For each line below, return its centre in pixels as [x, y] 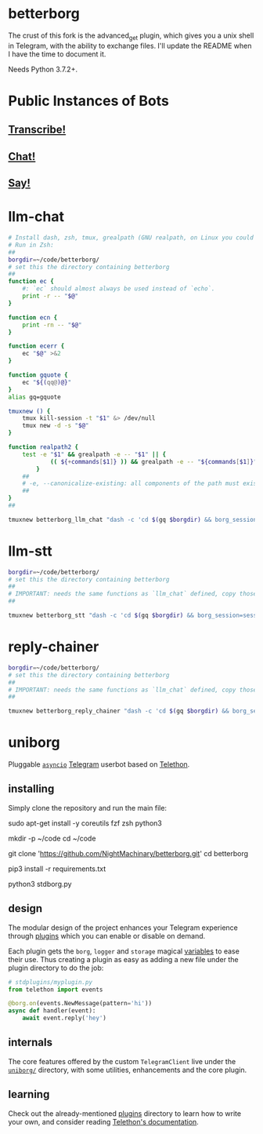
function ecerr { [36, 346]
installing [31, 789]
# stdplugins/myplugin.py [50, 982]
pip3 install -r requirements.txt [57, 869]
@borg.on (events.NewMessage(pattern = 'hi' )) [80, 1004]
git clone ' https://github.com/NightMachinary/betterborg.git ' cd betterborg [128, 853]
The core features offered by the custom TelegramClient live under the [122, 1061]
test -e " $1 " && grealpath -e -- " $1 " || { [94, 454]
